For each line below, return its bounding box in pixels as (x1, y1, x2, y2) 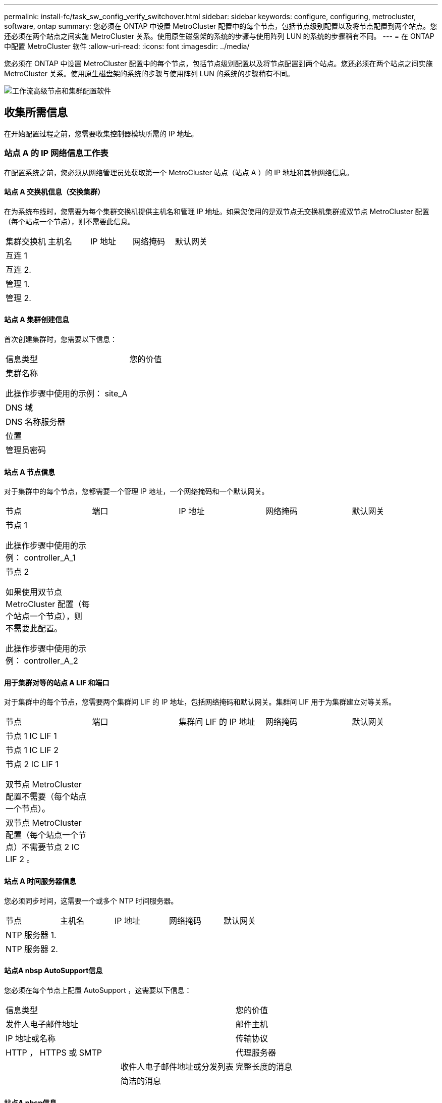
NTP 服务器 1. (6, 929, 57, 940)
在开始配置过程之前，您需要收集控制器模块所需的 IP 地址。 (4, 129, 198, 138)
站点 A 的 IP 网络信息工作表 (4, 148, 108, 159)
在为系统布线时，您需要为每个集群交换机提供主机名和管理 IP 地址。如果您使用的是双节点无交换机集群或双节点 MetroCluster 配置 (4, 207, 429, 216)
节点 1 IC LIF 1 (6, 731, 57, 741)
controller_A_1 (24, 553, 76, 563)
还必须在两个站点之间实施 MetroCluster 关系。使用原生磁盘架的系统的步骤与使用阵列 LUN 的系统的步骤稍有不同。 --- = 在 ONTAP (4, 32, 434, 40)
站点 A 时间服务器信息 (4, 877, 77, 886)
